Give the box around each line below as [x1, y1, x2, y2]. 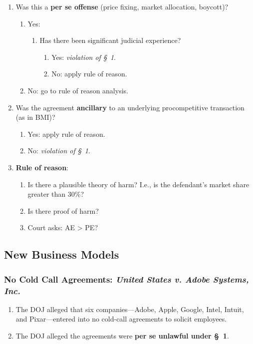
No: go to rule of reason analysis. [27, 85, 128, 95]
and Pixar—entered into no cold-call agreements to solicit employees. [15, 314, 227, 324]
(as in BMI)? [15, 112, 55, 122]
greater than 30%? [27, 189, 84, 199]
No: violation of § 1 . [27, 145, 90, 156]
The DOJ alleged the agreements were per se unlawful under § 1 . [15, 331, 229, 341]
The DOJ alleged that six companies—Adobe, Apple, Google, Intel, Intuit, [15, 304, 244, 314]
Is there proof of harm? [27, 205, 99, 216]
